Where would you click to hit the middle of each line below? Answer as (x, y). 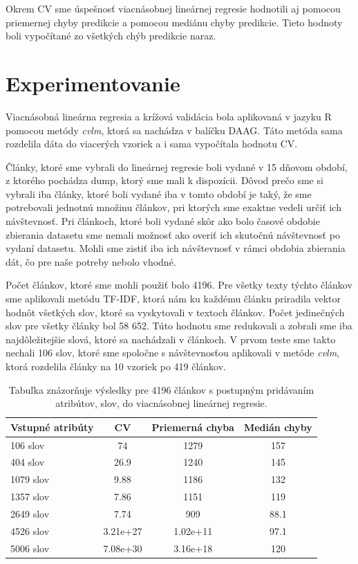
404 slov (28, 462)
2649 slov (30, 513)
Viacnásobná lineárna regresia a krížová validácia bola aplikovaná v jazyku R (169, 116)
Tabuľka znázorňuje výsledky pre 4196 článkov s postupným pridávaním (161, 389)
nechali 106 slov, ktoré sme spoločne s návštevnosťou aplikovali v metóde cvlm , (173, 353)
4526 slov (30, 530)
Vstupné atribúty (52, 427)
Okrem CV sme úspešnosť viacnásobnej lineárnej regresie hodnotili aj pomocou (173, 8)
